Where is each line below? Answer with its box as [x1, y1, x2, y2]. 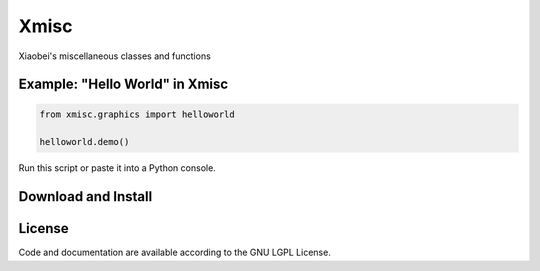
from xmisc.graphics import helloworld [39, 108, 235, 120]
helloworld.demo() [39, 136, 130, 148]
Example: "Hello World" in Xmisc [18, 76, 229, 93]
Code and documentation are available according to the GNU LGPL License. [18, 246, 332, 259]
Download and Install [18, 188, 153, 205]
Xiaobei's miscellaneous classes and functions [18, 50, 212, 62]
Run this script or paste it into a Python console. [18, 162, 217, 174]
